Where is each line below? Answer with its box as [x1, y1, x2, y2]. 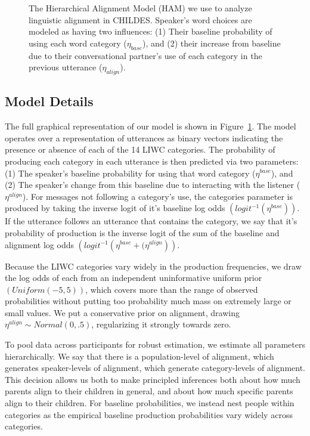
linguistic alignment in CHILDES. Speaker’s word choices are [29, 13, 252, 26]
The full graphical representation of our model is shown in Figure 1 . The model [5, 120, 296, 132]
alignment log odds [5, 238, 74, 251]
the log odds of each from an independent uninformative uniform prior [5, 271, 262, 284]
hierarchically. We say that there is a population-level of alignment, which [5, 350, 274, 362]
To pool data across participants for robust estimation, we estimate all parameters [5, 338, 305, 351]
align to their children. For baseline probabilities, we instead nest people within [5, 397, 294, 409]
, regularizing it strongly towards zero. [91, 318, 231, 330]
